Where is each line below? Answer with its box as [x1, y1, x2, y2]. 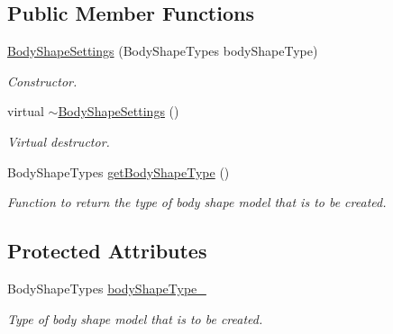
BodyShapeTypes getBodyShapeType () [7, 162, 230, 181]
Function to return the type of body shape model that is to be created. [7, 193, 387, 212]
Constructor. [7, 71, 78, 90]
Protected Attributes [7, 237, 207, 265]
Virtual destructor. [7, 131, 110, 150]
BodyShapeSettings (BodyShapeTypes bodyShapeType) [7, 41, 318, 60]
